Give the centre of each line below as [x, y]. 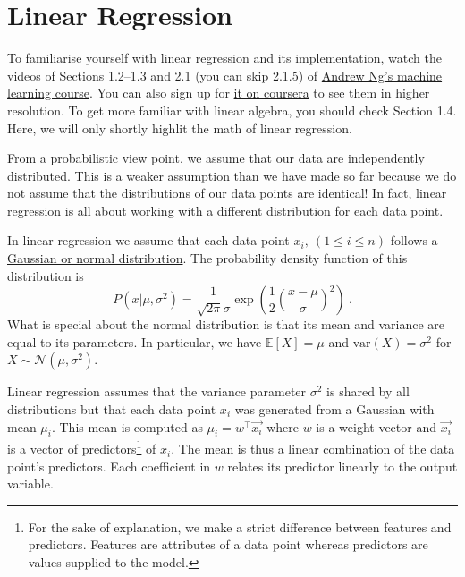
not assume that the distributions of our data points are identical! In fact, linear [227, 193]
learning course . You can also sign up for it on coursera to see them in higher [219, 93]
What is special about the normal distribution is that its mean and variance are [226, 324]
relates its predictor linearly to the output [342, 466]
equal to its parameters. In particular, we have [135, 341]
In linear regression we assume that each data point [148, 240]
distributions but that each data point [112, 409]
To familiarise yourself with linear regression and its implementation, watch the [224, 58]
